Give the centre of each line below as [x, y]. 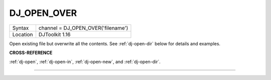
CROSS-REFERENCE [31, 53]
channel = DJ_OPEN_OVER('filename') [83, 28]
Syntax [21, 28]
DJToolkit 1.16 [54, 34]
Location [23, 34]
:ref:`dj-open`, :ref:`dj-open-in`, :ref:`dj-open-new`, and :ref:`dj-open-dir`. [85, 62]
